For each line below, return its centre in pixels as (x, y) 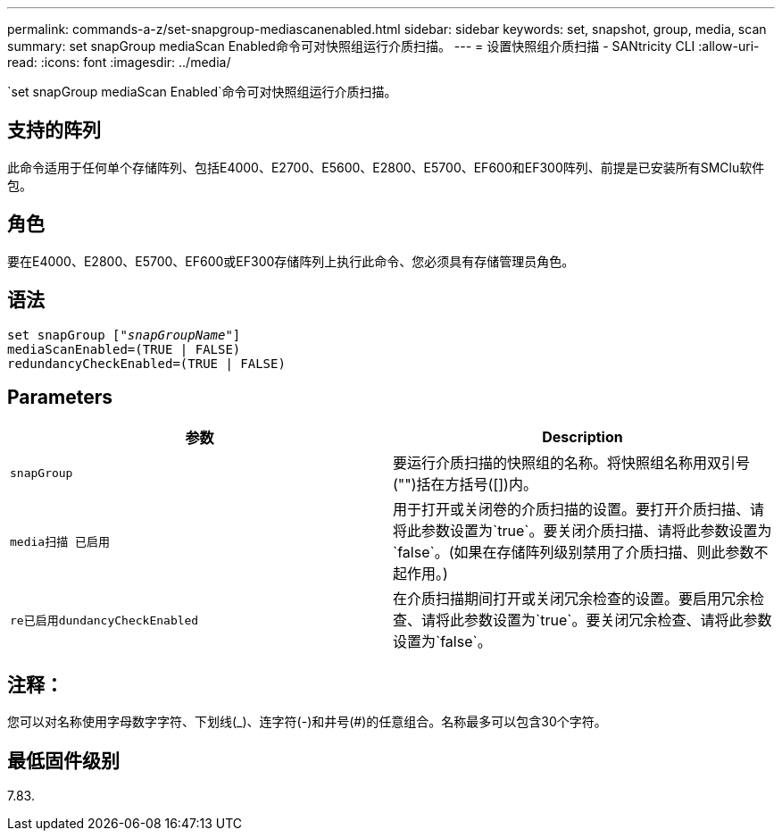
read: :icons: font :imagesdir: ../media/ (119, 62)
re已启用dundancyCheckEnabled (104, 620)
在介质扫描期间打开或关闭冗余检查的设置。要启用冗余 (572, 599)
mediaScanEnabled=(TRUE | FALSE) (124, 349)
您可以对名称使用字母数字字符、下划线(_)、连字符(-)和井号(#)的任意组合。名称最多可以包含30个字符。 (307, 722)
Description (582, 437)
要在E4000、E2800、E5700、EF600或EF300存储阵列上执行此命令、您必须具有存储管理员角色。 (291, 261)
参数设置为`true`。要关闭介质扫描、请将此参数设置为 (597, 531)
